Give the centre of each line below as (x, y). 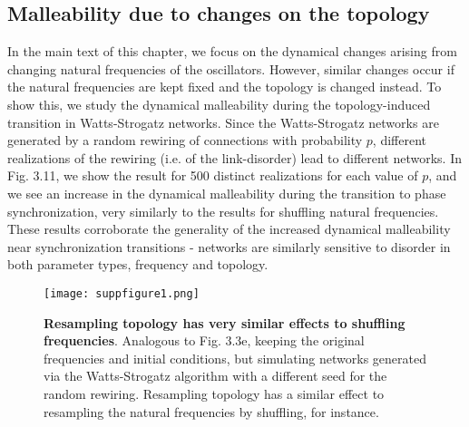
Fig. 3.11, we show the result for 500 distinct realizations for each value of (213, 175)
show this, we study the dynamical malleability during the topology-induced (219, 104)
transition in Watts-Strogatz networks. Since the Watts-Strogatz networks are (223, 122)
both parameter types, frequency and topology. (138, 264)
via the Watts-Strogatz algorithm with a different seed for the (215, 376)
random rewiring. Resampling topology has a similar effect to (214, 393)
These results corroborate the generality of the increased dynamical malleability (229, 229)
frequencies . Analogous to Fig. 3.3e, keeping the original (204, 340)
